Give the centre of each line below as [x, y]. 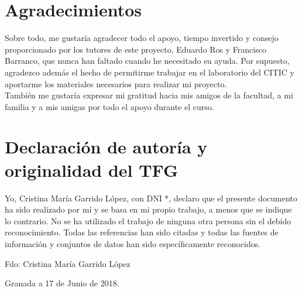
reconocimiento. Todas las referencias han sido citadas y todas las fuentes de [142, 232]
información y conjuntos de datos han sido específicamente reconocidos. [133, 243]
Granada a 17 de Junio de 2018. [62, 283]
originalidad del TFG [92, 170]
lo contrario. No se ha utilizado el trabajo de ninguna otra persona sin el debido [148, 220]
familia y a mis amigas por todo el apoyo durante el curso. [109, 106]
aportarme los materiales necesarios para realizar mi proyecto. [116, 83]
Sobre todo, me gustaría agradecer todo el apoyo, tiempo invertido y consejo [142, 38]
